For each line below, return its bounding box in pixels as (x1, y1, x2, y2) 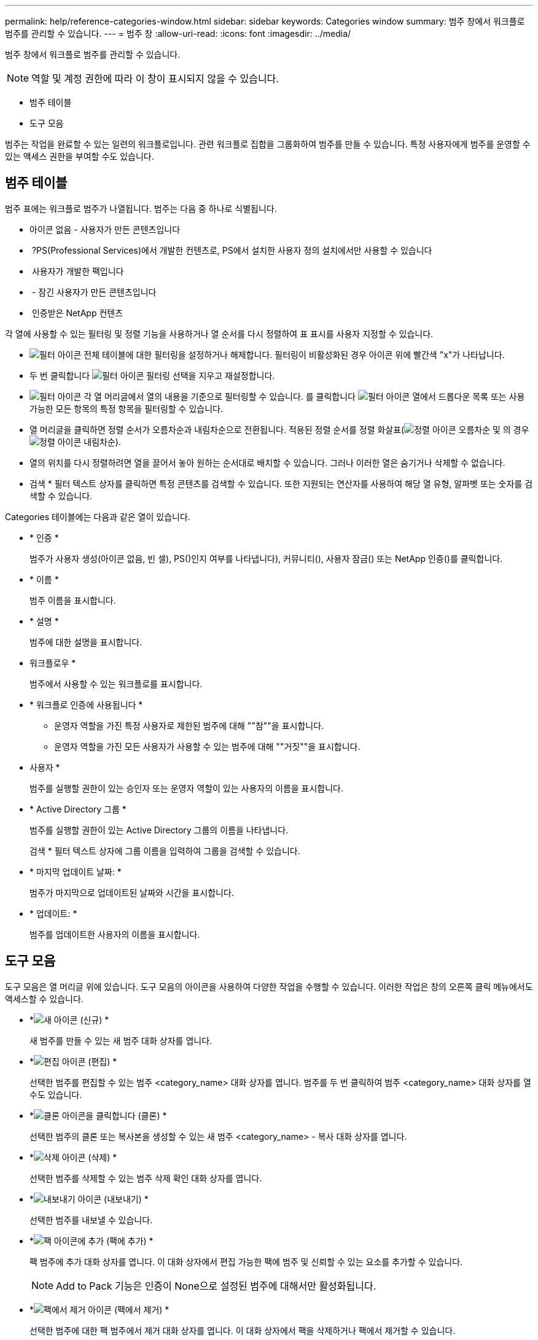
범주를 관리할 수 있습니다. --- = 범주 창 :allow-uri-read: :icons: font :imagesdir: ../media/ (5, 28, 351, 39)
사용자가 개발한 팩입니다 (31, 265, 124, 276)
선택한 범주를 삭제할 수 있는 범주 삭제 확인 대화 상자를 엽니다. (29, 1172, 262, 1183)
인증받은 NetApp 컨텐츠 (31, 307, 123, 318)
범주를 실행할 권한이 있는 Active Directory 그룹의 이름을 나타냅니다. (29, 824, 289, 835)
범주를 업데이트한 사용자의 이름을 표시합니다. (29, 929, 200, 940)
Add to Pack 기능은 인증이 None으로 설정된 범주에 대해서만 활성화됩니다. (56, 1279, 376, 1292)
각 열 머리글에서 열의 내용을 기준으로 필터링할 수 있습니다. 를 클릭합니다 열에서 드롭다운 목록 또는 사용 (84, 391, 525, 402)
